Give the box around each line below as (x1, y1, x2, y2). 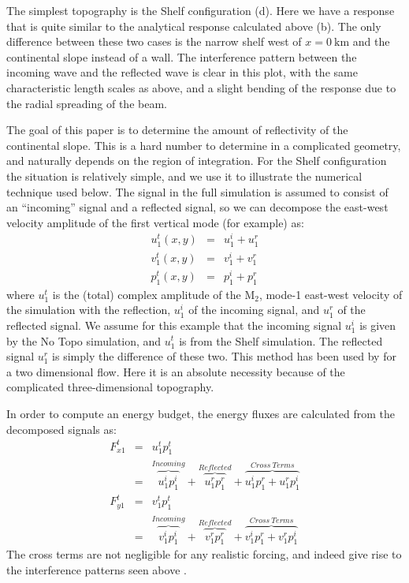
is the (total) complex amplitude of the (52, 286, 241, 302)
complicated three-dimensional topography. (6, 379, 214, 395)
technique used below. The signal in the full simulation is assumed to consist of (6, 183, 389, 200)
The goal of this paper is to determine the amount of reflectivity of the (6, 121, 348, 138)
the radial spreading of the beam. (6, 95, 167, 111)
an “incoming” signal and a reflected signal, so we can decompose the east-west (6, 199, 389, 215)
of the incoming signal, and (188, 301, 320, 318)
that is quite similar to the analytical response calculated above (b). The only (6, 17, 381, 34)
